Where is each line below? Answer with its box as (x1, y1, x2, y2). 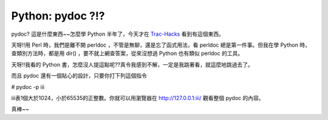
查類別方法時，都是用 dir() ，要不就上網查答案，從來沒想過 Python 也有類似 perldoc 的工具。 (11, 50, 244, 57)
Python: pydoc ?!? (11, 9, 106, 22)
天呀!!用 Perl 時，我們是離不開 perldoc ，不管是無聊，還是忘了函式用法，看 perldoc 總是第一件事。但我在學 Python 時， (11, 41, 311, 48)
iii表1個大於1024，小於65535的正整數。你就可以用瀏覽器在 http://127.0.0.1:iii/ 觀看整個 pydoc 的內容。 (11, 94, 264, 101)
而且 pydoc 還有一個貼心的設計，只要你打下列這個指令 (11, 72, 147, 79)
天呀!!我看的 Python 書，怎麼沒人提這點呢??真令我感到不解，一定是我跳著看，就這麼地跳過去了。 (11, 61, 253, 68)
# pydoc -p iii (11, 83, 45, 90)
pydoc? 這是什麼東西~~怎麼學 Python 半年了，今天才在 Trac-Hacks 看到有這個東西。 (11, 30, 224, 38)
